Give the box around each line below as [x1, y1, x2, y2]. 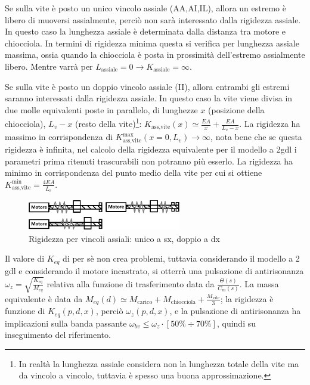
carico [137, 299, 153, 306]
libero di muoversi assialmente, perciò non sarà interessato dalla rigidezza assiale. [5, 13, 301, 26]
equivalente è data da [5, 292, 83, 305]
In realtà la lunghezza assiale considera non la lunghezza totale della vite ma [18, 357, 299, 370]
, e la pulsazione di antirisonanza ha [169, 305, 301, 317]
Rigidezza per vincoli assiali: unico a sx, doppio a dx [29, 232, 220, 244]
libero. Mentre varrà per [5, 60, 93, 72]
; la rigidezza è [220, 292, 274, 305]
